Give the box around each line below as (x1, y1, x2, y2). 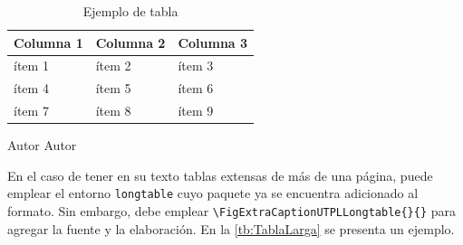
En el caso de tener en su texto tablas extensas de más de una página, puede (7, 165, 433, 184)
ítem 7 (14, 101, 49, 120)
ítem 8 (95, 101, 131, 120)
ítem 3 (178, 56, 214, 75)
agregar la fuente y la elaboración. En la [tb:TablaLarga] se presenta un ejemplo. (7, 219, 455, 238)
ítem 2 (95, 56, 131, 75)
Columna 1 (14, 33, 83, 52)
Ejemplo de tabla (82, 2, 178, 20)
